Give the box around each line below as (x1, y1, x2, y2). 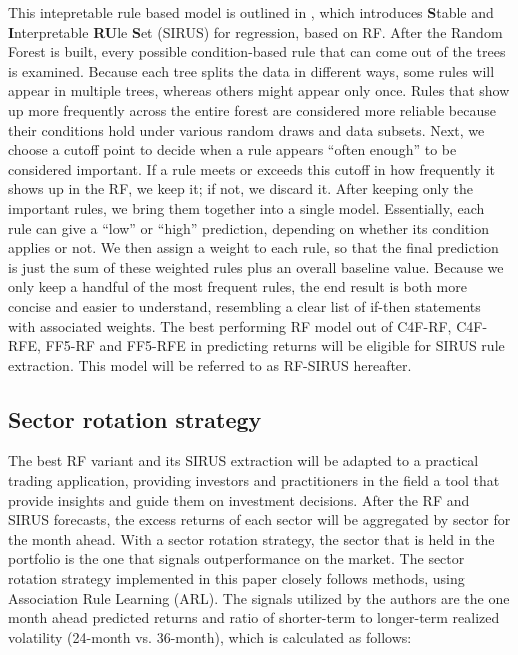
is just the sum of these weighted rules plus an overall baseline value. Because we (8, 256, 504, 277)
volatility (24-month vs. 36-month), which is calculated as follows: (8, 626, 412, 647)
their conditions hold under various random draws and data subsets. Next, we (8, 119, 485, 140)
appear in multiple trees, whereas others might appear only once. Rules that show (8, 80, 510, 101)
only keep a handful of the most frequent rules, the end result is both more (8, 276, 467, 297)
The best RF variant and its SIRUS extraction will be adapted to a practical (8, 450, 479, 471)
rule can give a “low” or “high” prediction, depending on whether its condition (8, 217, 489, 238)
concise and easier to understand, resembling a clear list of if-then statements (8, 295, 481, 316)
